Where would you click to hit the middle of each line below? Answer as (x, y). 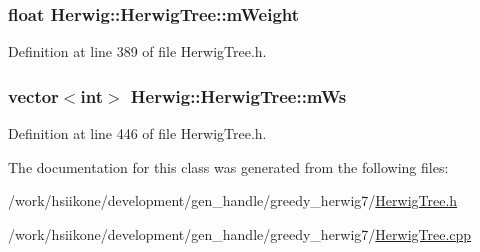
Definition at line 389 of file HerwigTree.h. (137, 51)
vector (33, 95)
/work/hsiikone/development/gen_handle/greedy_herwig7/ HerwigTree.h (233, 200)
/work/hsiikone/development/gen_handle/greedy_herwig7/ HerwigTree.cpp (240, 233)
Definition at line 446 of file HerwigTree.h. (137, 133)
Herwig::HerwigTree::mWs (238, 95)
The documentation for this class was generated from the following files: (228, 166)
